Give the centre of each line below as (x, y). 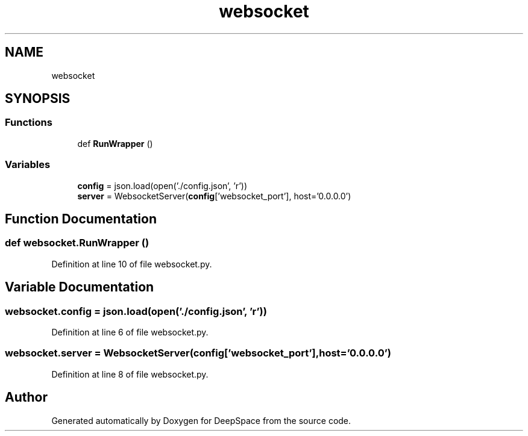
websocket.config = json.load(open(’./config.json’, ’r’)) (136, 311)
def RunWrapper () (115, 143)
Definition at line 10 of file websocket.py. (132, 264)
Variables (28, 165)
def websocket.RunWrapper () (77, 243)
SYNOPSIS (38, 99)
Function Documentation (81, 219)
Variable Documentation (80, 287)
